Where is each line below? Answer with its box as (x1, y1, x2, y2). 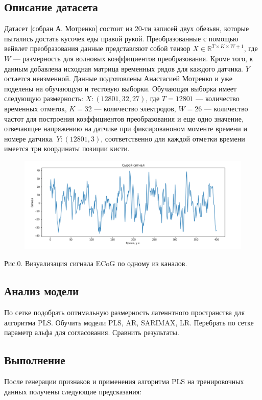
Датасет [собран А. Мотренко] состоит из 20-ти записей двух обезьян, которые (4, 23, 249, 34)
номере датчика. (4, 133, 54, 144)
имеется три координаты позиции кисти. (4, 143, 130, 154)
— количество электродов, (94, 103, 176, 113)
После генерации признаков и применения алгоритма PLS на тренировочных (4, 375, 244, 386)
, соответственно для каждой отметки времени (101, 133, 245, 144)
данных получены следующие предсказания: (4, 386, 142, 396)
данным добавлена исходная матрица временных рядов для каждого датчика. (4, 63, 243, 74)
